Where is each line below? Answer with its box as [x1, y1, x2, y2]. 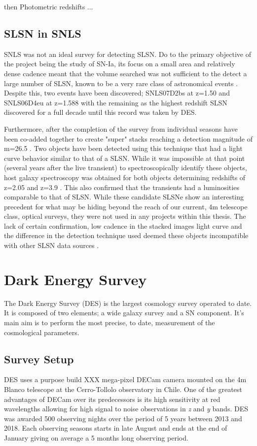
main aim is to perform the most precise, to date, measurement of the [4, 317, 215, 327]
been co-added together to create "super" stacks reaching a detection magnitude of [4, 133, 253, 144]
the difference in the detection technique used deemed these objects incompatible [4, 230, 249, 241]
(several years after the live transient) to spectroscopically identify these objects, [4, 162, 247, 173]
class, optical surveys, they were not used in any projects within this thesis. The [4, 211, 246, 221]
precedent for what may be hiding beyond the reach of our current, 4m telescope [4, 201, 248, 211]
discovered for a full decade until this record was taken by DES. [4, 107, 197, 117]
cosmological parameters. [4, 327, 79, 337]
